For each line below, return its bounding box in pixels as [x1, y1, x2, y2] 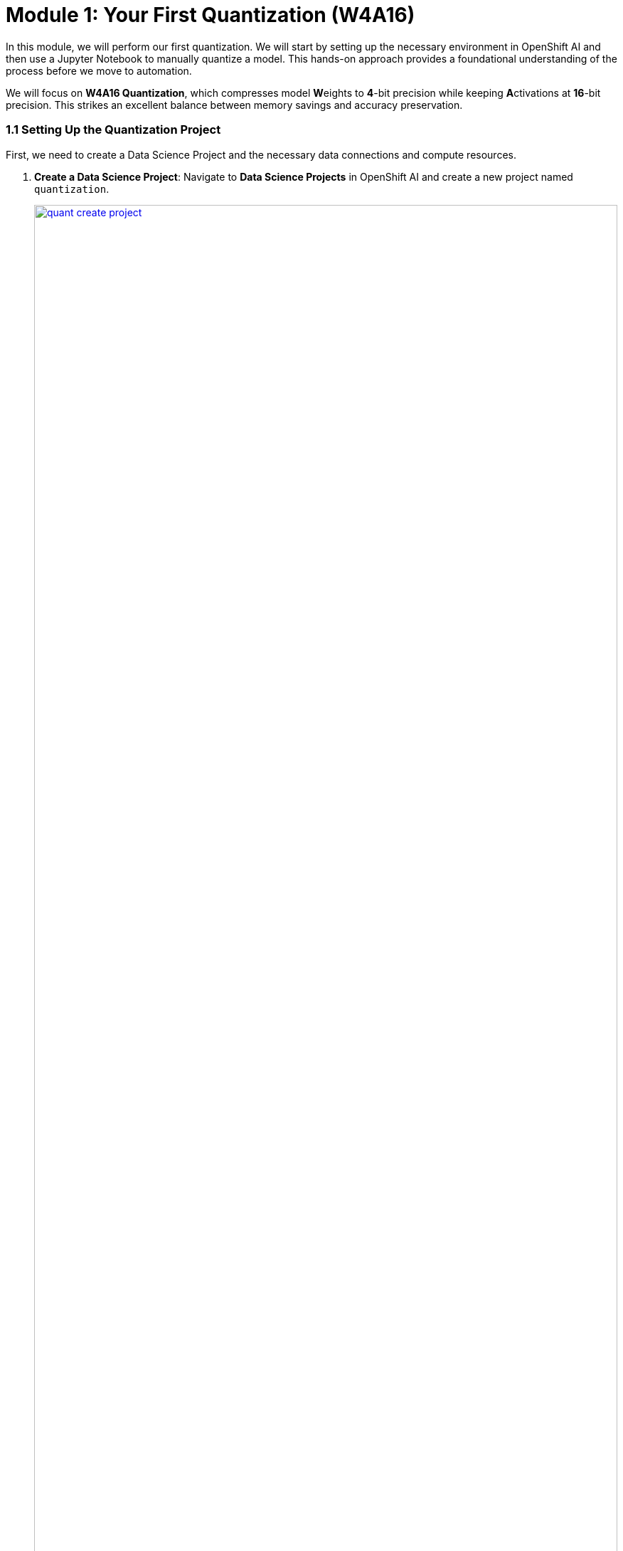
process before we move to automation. [6, 64, 192, 77]
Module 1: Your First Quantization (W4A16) [6, 3, 415, 27]
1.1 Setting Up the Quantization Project [6, 122, 221, 137]
